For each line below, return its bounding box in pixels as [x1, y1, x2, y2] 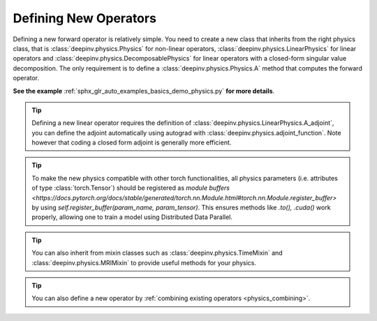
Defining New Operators [13, 10, 157, 26]
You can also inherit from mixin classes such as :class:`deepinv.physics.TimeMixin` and [31, 248, 283, 257]
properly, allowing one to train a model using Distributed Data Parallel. [31, 213, 233, 221]
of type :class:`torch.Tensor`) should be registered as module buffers [31, 184, 230, 192]
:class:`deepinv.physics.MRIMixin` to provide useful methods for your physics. [31, 258, 256, 267]
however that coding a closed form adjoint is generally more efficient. [31, 138, 232, 147]
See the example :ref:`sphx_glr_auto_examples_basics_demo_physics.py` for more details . [13, 87, 275, 95]
